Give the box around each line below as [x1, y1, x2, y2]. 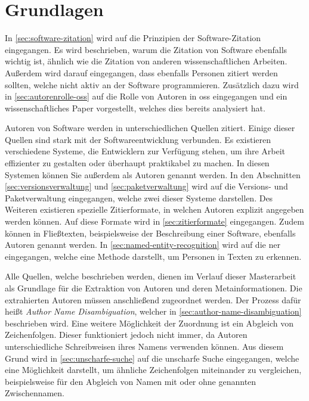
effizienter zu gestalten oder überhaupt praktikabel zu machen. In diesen [5, 157, 270, 169]
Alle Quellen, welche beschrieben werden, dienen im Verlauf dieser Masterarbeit [5, 270, 296, 282]
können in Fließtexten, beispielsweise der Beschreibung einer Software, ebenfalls [5, 226, 296, 239]
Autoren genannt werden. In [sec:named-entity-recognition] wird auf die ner [5, 238, 280, 251]
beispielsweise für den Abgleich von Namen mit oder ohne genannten [5, 375, 257, 387]
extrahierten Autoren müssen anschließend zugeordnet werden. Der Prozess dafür [5, 293, 301, 306]
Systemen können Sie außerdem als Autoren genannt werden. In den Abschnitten [5, 168, 301, 181]
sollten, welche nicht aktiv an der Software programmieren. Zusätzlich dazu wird [5, 78, 299, 91]
